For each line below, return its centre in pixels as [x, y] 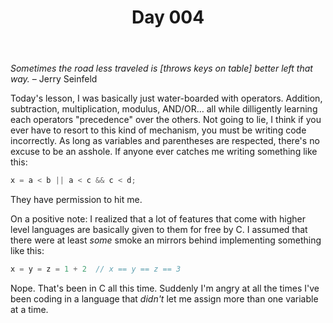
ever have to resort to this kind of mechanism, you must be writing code [158, 130]
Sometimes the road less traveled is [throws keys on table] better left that [161, 68]
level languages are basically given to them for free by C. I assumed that [159, 230]
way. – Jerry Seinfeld [54, 79]
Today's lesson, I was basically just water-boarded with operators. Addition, [166, 98]
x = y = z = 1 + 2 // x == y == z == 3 [96, 269]
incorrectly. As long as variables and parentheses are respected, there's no [165, 141]
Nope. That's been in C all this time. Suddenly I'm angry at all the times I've [165, 288]
